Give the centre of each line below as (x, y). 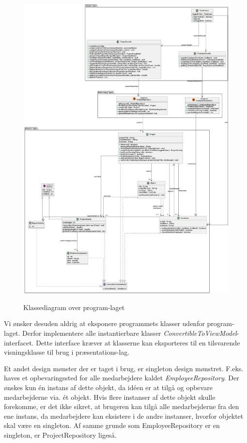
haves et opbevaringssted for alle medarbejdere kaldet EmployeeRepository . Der (122, 378)
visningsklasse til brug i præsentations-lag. (67, 352)
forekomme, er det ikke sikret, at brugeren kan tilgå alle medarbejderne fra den (122, 406)
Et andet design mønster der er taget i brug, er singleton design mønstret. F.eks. (124, 368)
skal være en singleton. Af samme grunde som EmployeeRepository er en (112, 425)
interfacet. (19, 342)
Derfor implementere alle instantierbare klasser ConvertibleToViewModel (130, 333)
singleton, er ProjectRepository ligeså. (60, 435)
